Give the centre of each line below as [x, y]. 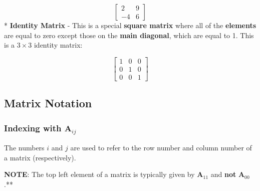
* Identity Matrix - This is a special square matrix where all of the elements [130, 25]
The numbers [24, 147]
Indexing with [33, 128]
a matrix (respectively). [40, 157]
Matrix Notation [48, 103]
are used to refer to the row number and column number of [161, 147]
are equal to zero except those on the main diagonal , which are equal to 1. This [129, 35]
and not [223, 174]
